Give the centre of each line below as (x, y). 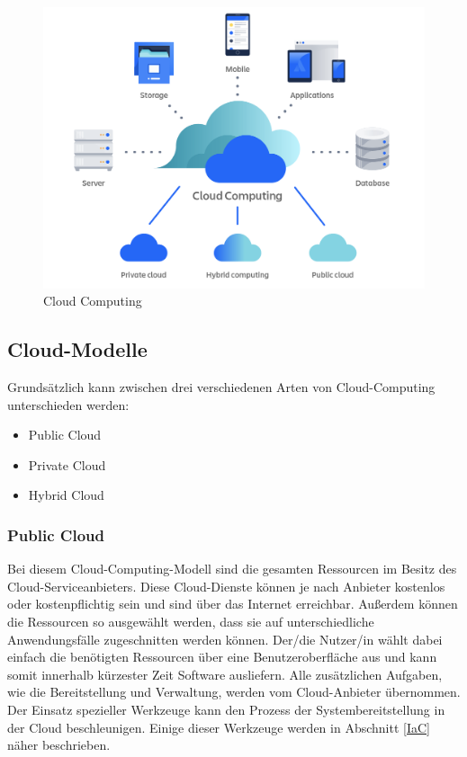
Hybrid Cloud (66, 495)
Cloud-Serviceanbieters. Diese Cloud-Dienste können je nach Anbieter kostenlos (226, 586)
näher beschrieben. (59, 745)
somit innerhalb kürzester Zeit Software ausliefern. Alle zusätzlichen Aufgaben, (225, 674)
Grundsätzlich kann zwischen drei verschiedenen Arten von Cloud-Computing (221, 387)
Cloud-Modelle (77, 349)
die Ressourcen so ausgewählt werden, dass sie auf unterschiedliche (191, 621)
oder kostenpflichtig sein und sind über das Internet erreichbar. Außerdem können (233, 604)
